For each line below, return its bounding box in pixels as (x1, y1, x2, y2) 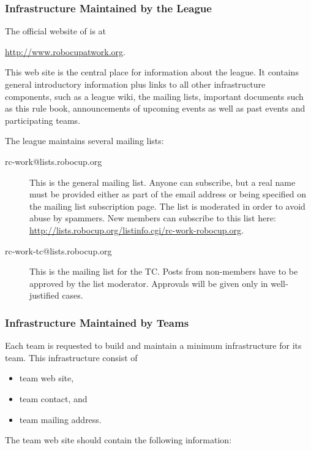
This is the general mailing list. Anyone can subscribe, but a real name (29, 175, 296, 188)
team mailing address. (19, 413, 102, 425)
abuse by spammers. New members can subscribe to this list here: (29, 212, 276, 224)
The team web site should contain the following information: (5, 433, 232, 446)
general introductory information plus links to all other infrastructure (5, 78, 266, 90)
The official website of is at (5, 25, 107, 37)
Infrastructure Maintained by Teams (5, 315, 189, 330)
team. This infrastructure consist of (5, 351, 138, 364)
